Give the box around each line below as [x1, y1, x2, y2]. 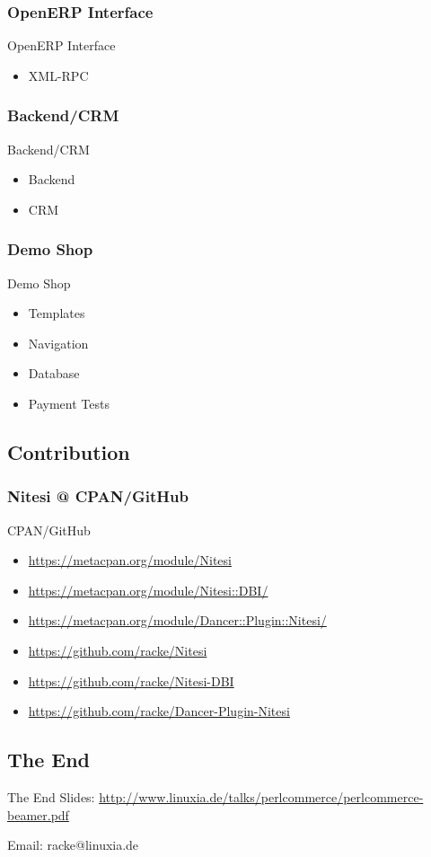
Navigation [28, 333, 89, 352]
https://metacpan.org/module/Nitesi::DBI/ [28, 580, 268, 599]
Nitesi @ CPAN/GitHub [7, 485, 189, 508]
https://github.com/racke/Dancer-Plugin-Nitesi [28, 702, 290, 720]
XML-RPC [28, 66, 89, 84]
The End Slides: [7, 787, 95, 806]
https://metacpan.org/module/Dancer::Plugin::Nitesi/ [28, 611, 327, 630]
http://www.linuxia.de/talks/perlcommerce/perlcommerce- [99, 787, 424, 806]
